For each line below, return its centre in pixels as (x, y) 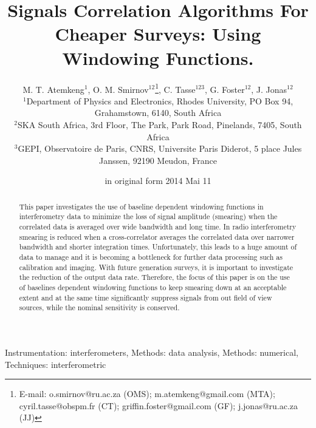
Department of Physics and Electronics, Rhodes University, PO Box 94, (160, 100)
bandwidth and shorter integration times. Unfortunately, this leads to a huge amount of (158, 247)
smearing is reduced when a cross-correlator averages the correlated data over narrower (157, 236)
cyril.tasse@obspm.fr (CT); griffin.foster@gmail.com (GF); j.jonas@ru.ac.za (159, 405)
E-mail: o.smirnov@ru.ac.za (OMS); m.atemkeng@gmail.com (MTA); (147, 394)
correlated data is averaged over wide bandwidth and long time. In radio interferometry (158, 227)
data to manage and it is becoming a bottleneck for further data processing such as (151, 256)
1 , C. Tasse (175, 88)
